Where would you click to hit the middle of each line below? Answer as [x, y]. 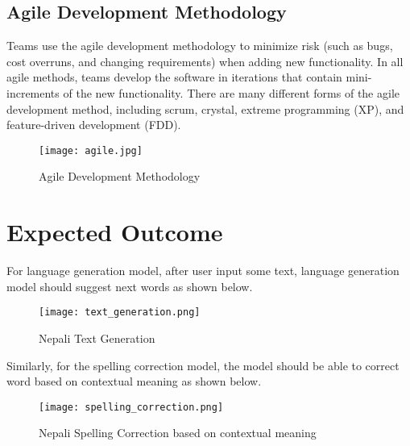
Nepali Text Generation [97, 338]
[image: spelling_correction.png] [131, 407]
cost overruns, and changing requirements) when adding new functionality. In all [205, 61]
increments [33, 92]
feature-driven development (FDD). [94, 125]
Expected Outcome [115, 232]
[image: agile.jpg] [91, 150]
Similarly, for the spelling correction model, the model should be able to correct [203, 365]
